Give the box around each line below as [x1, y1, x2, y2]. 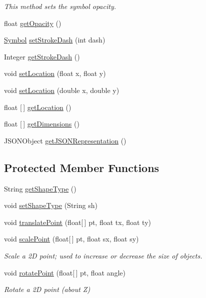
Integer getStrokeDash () [4, 51, 80, 61]
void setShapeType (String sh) [4, 200, 97, 210]
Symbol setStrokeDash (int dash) [4, 34, 105, 45]
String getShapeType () [4, 183, 76, 193]
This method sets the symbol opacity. [4, 1, 116, 11]
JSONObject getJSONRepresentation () [4, 135, 126, 145]
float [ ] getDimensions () [4, 118, 79, 129]
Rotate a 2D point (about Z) [4, 284, 90, 294]
